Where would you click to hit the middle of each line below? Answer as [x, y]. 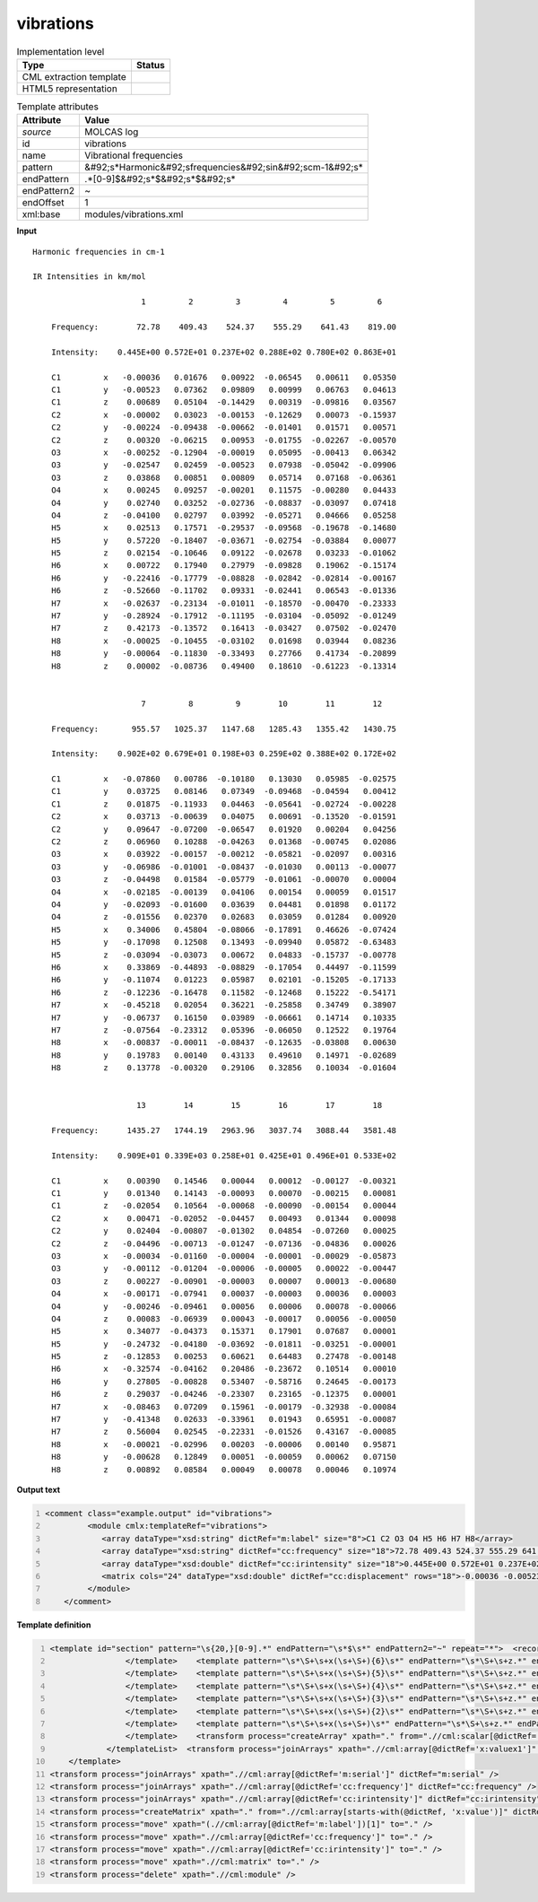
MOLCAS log [112, 132]
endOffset [43, 203]
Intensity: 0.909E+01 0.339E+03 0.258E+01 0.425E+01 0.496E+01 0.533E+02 [224, 1156]
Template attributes [57, 107]
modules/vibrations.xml [134, 214]
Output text [39, 1489]
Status [150, 65]
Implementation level [61, 51]
